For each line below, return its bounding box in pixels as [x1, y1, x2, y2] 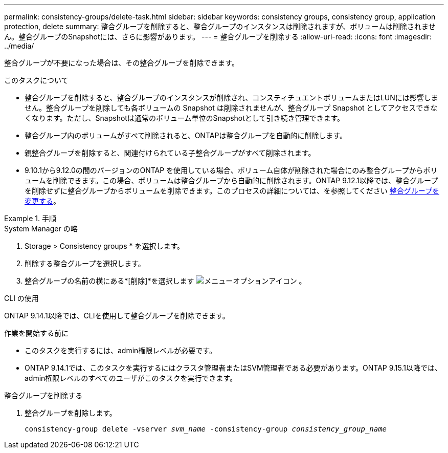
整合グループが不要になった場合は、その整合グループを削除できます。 [4, 58, 239, 67]
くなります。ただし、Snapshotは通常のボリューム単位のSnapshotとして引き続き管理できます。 [25, 114, 345, 122]
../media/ [4, 41, 34, 50]
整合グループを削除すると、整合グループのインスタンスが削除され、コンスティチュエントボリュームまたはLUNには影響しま [25, 93, 438, 102]
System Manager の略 [4, 224, 78, 233]
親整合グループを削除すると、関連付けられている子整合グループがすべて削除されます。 [25, 148, 316, 157]
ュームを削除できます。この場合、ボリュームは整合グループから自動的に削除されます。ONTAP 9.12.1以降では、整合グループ [25, 176, 438, 185]
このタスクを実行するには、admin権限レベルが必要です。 [25, 346, 216, 355]
